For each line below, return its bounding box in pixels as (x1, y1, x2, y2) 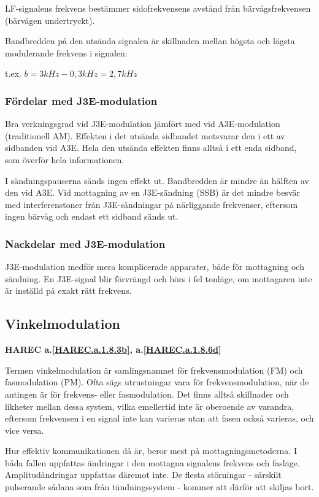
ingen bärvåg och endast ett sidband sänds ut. (5, 210, 179, 223)
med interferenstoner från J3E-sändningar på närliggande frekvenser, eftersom (5, 198, 298, 210)
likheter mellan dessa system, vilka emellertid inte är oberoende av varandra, (5, 399, 294, 412)
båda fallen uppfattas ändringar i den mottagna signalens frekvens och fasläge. (5, 456, 300, 469)
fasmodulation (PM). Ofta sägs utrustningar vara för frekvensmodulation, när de (5, 376, 309, 388)
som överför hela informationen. (5, 153, 125, 166)
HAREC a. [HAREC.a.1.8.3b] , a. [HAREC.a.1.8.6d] (5, 343, 221, 356)
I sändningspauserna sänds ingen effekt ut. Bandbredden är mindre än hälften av (5, 174, 309, 187)
